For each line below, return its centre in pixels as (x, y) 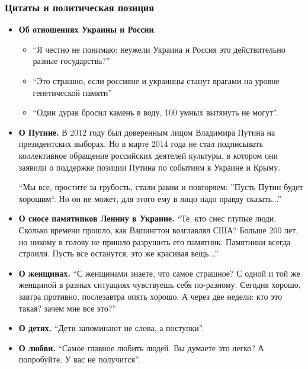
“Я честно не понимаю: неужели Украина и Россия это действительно (159, 49)
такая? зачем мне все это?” (67, 308)
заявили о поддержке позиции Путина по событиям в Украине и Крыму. (150, 167)
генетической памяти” (72, 92)
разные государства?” (71, 61)
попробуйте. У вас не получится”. (79, 359)
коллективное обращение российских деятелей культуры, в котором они (148, 155)
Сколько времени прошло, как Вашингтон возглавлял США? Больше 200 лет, (158, 230)
